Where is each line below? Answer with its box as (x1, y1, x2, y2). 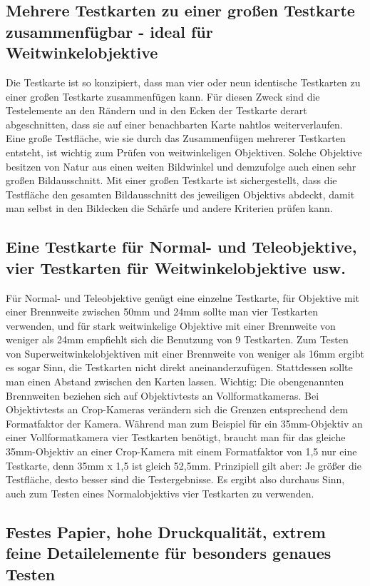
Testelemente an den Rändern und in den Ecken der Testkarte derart (6, 103, 307, 118)
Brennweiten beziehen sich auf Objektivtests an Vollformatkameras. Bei (6, 388, 319, 403)
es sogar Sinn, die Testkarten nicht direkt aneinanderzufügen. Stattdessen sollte (6, 360, 353, 375)
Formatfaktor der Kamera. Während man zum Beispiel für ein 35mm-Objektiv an (6, 415, 363, 430)
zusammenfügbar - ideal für (6, 20, 213, 42)
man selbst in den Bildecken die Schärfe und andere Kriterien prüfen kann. (6, 201, 333, 216)
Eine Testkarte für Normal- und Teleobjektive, (6, 236, 357, 258)
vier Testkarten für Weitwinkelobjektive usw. (6, 256, 346, 278)
